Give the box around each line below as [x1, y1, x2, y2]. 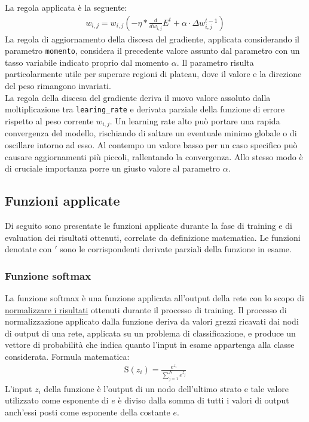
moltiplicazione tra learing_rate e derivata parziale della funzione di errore [5, 103, 285, 115]
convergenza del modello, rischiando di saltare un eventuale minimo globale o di [5, 127, 297, 139]
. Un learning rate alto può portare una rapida [109, 114, 280, 127]
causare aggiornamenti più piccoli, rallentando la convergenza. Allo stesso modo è [5, 150, 303, 163]
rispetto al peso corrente [5, 114, 94, 127]
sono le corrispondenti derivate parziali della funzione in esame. [60, 243, 292, 255]
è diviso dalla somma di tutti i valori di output [118, 394, 289, 406]
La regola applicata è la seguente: [5, 1, 127, 13]
